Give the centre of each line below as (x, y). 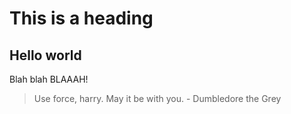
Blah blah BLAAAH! (49, 79)
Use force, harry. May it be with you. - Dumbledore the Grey (157, 98)
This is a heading (81, 18)
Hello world (45, 55)
